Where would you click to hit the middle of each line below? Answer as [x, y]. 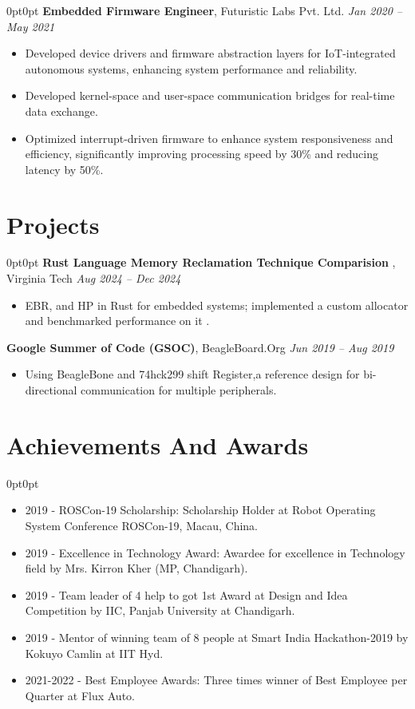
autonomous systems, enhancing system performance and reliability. [191, 68]
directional [51, 390]
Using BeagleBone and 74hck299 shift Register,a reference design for [192, 374]
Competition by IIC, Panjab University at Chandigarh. [160, 610]
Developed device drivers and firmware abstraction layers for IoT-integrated [210, 53]
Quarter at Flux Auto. [80, 695]
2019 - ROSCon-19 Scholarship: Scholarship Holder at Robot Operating [200, 510]
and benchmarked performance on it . [117, 321]
